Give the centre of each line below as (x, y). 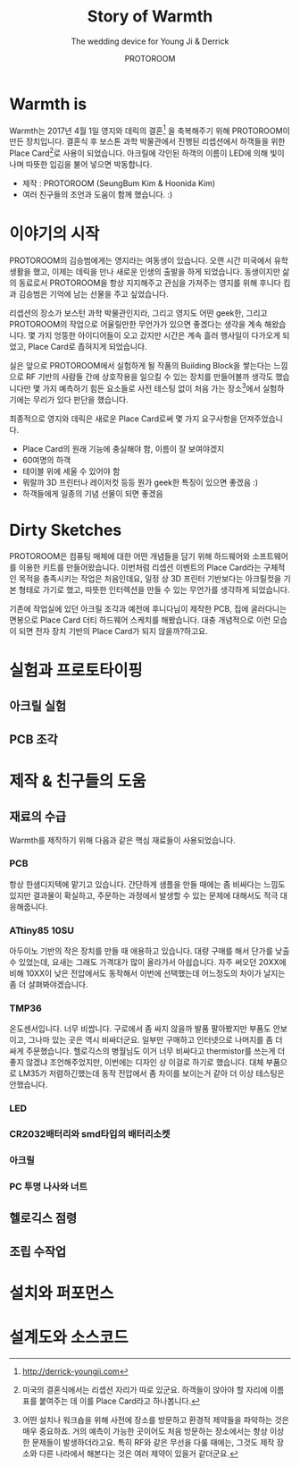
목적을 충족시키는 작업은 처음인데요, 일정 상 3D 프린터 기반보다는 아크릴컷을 (150, 578)
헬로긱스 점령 (43, 1218)
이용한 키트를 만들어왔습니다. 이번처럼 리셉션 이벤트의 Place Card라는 (140, 567)
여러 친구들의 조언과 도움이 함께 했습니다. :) (97, 195)
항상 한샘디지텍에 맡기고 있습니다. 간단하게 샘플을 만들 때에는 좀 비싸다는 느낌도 (147, 884)
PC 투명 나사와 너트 (48, 1187)
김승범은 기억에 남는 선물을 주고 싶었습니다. (94, 293)
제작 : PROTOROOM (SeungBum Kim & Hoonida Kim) (119, 183)
